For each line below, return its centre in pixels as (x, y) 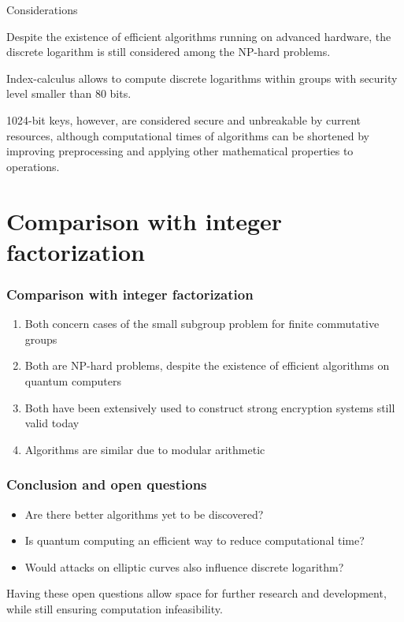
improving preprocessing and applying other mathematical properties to (180, 151)
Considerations (42, 9)
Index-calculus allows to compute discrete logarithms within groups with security (202, 78)
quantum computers (73, 380)
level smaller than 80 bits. (69, 93)
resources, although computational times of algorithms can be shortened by (188, 135)
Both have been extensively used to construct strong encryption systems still (210, 407)
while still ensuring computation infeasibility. (115, 608)
